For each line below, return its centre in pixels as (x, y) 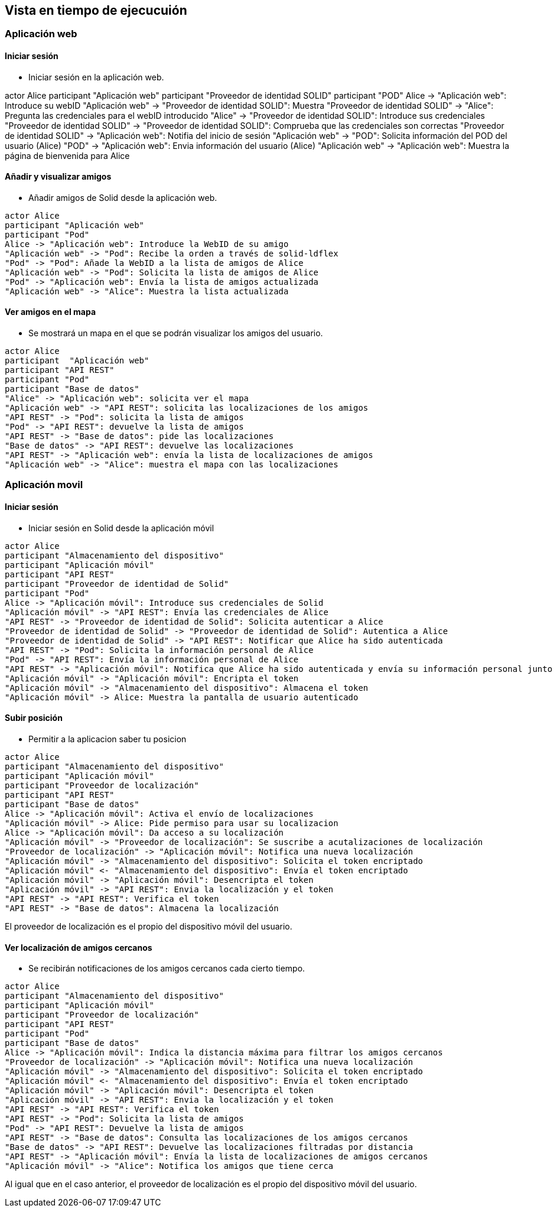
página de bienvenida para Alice (67, 155)
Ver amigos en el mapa (51, 312)
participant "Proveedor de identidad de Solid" (117, 584)
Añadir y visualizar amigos (58, 177)
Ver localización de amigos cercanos (79, 947)
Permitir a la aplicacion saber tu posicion (108, 739)
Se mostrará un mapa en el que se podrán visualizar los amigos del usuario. (176, 333)
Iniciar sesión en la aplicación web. (96, 77)
